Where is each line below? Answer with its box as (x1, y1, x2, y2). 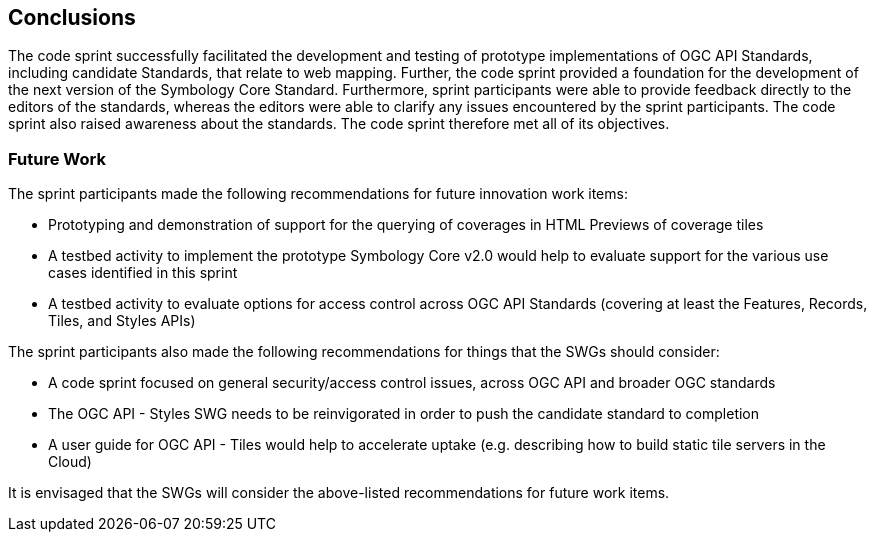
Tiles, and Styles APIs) (48, 312, 196, 330)
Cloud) (48, 453, 92, 471)
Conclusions (8, 5, 136, 30)
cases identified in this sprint (48, 264, 238, 282)
